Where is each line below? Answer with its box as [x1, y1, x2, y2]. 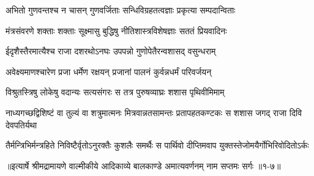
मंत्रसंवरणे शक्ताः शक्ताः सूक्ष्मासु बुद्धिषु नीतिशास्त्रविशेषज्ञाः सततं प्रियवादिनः [6, 24, 227, 37]
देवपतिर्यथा [6, 118, 37, 131]
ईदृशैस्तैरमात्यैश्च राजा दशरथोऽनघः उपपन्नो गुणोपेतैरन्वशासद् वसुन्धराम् [6, 45, 216, 57]
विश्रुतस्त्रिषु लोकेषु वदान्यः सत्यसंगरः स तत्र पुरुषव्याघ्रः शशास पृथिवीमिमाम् [6, 86, 225, 98]
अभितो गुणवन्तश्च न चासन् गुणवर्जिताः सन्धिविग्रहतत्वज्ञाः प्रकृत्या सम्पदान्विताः [6, 4, 236, 16]
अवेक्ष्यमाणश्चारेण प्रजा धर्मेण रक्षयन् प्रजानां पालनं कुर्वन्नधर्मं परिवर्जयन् [6, 65, 212, 78]
